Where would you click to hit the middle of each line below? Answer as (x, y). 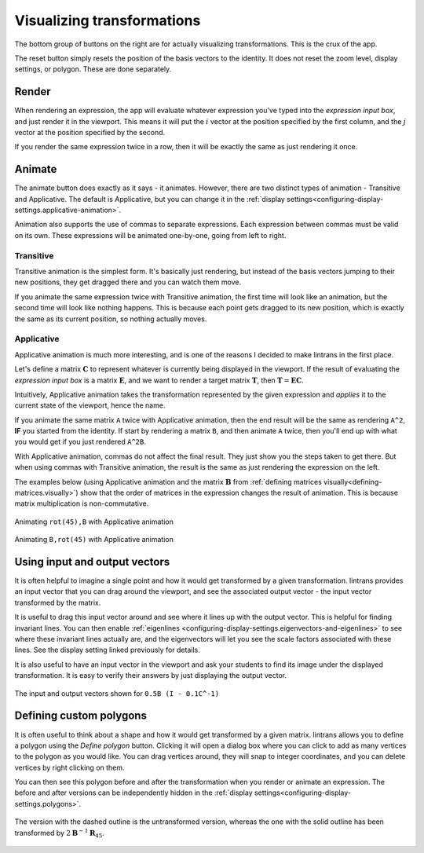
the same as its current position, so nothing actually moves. (111, 319)
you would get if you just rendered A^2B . (80, 442)
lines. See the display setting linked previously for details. (107, 650)
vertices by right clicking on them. (69, 767)
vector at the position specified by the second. (90, 133)
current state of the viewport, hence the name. (90, 405)
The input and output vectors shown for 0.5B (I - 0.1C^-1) (117, 693)
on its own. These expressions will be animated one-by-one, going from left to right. (150, 235)
